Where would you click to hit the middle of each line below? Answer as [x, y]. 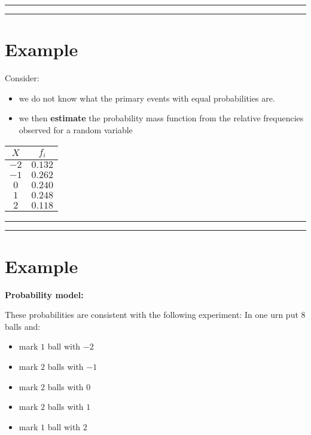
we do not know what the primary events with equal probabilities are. [147, 98]
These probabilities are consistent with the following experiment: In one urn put [152, 315]
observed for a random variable [76, 129]
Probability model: [44, 294]
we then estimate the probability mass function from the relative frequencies [161, 118]
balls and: [23, 326]
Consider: [22, 78]
